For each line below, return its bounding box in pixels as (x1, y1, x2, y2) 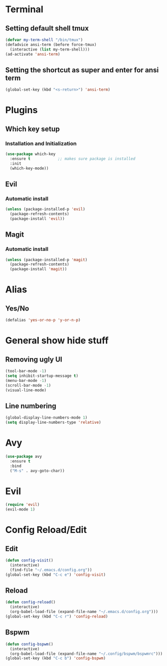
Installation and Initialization (5, 140, 77, 147)
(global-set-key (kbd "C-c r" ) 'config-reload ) (5, 614, 108, 619)
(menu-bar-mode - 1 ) (5, 378, 47, 383)
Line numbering (5, 401, 57, 410)
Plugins (5, 105, 38, 116)
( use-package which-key (5, 151, 56, 157)
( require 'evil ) (5, 502, 40, 507)
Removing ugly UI (5, 355, 63, 364)
